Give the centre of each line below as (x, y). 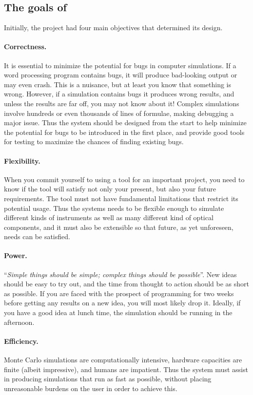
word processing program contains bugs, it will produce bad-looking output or (121, 75)
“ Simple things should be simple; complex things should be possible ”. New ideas (120, 274)
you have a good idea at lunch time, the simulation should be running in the (118, 312)
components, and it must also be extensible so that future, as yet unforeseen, (119, 227)
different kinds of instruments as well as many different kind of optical (109, 217)
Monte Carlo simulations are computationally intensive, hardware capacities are (123, 360)
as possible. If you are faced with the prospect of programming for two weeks (119, 293)
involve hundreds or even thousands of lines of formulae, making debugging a (119, 113)
